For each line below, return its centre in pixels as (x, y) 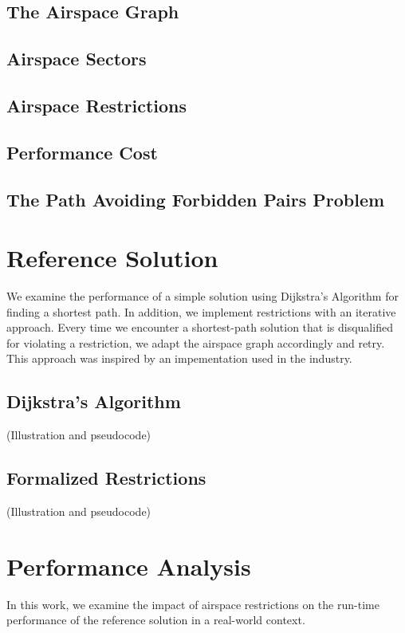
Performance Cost (82, 152)
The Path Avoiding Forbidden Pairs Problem (196, 199)
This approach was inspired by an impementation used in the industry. (179, 358)
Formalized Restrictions (106, 478)
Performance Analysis (129, 566)
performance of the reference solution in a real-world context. (156, 620)
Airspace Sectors (77, 59)
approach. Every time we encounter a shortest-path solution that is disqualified (200, 327)
